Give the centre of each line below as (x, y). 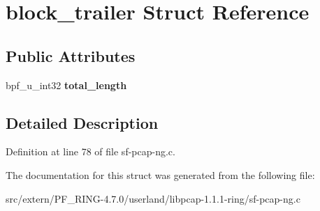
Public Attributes (71, 55)
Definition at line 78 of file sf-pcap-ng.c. (90, 151)
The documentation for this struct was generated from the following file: (160, 174)
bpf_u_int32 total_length (66, 85)
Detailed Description (82, 122)
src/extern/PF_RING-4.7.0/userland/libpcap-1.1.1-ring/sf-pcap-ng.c (153, 198)
